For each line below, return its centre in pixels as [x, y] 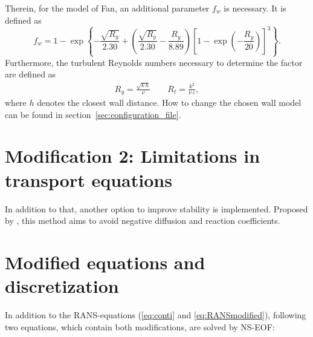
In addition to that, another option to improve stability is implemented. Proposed [156, 208]
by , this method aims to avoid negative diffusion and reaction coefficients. [143, 221]
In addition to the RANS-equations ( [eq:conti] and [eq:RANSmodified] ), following [156, 315]
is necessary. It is [255, 8]
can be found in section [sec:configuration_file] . [93, 114]
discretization [62, 286]
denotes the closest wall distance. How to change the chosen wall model [169, 103]
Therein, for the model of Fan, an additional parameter [107, 8]
